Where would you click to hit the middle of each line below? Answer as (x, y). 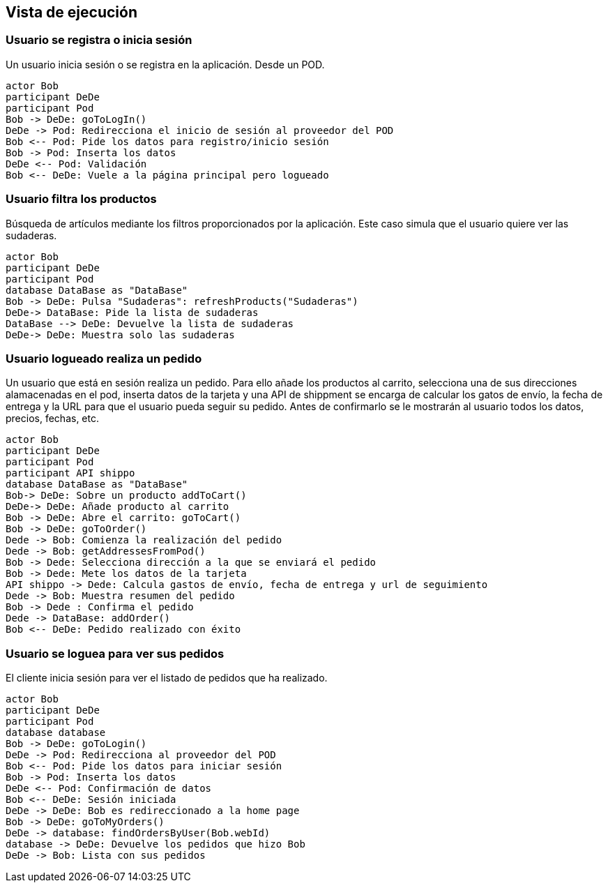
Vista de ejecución (71, 12)
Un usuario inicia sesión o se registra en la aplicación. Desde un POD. (165, 64)
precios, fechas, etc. (52, 419)
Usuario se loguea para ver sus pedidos (115, 653)
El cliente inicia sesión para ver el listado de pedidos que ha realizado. (167, 678)
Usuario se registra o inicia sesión (99, 40)
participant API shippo (70, 473)
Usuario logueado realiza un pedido (104, 358)
